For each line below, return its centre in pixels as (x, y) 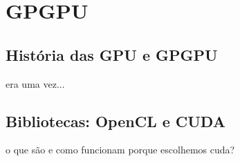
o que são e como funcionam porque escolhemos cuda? (120, 150)
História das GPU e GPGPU (112, 54)
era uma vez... (35, 83)
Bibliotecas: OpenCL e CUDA (116, 121)
